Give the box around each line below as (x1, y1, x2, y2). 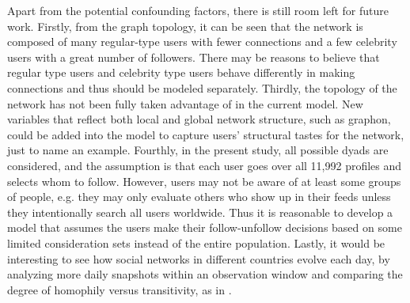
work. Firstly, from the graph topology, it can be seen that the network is (7, 17, 363, 34)
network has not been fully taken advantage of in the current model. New (7, 95, 363, 112)
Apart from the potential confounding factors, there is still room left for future (7, 2, 389, 18)
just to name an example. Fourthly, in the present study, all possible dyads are (7, 142, 389, 158)
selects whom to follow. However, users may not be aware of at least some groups (7, 172, 401, 189)
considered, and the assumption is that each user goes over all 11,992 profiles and (7, 157, 402, 173)
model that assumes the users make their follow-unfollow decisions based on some (7, 219, 402, 236)
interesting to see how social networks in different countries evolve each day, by (7, 250, 390, 267)
